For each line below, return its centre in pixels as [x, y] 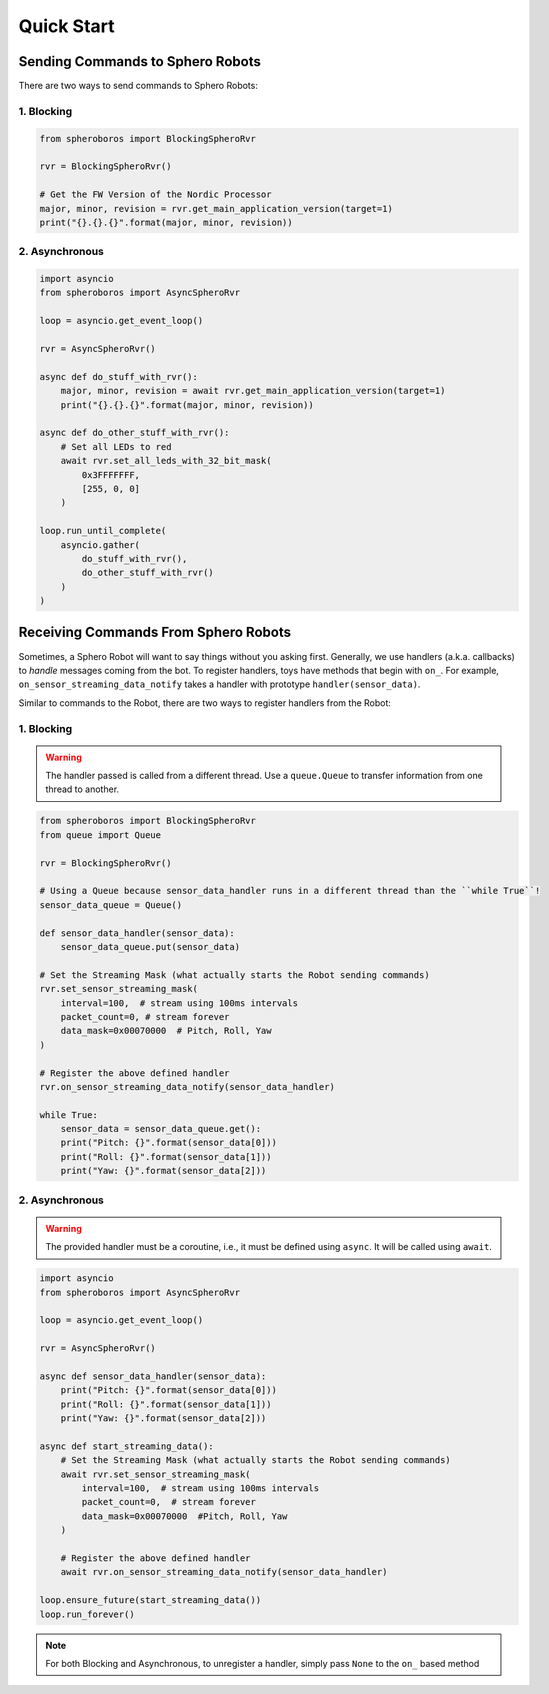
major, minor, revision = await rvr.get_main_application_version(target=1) [253, 391]
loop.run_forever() [87, 1614]
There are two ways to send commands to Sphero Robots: [138, 86]
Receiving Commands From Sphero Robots [155, 632]
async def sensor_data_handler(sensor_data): [153, 1376]
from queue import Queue [100, 834]
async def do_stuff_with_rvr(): [119, 376]
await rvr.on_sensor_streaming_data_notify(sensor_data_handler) [224, 1572]
